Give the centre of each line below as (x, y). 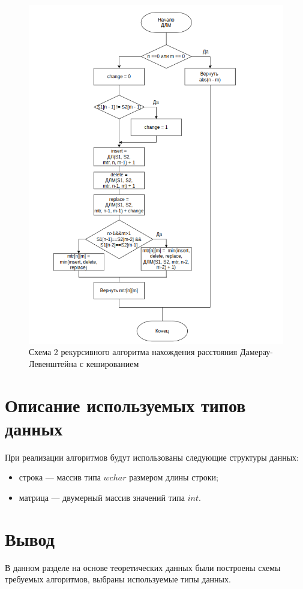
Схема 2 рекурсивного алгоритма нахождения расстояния (133, 352)
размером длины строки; (174, 477)
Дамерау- (256, 352)
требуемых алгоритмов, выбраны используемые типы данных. (118, 579)
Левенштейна (53, 363)
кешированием (112, 363)
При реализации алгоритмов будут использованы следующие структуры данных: (152, 457)
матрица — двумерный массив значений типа (102, 497)
